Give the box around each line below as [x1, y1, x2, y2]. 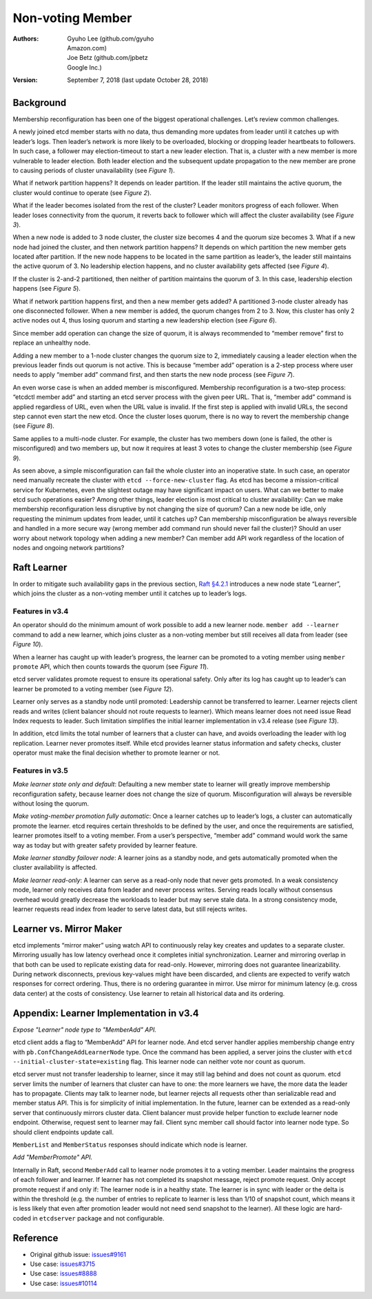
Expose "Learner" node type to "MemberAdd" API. [12, 1025, 156, 1034]
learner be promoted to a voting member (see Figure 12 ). [12, 684, 174, 693]
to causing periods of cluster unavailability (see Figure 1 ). [12, 166, 175, 174]
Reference [12, 1232, 59, 1244]
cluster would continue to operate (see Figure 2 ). [12, 188, 152, 196]
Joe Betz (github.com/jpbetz [67, 54, 148, 62]
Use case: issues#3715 [30, 1260, 96, 1268]
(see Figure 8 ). [12, 422, 55, 430]
